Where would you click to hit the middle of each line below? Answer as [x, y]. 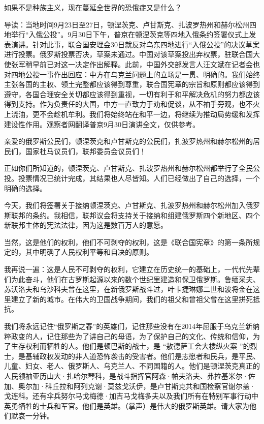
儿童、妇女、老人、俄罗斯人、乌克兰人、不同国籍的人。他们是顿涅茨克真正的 [132, 366]
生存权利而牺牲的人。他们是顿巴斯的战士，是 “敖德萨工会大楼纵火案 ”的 [130, 346]
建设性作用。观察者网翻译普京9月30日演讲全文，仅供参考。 [102, 124]
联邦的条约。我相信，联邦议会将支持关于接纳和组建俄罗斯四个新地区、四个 [135, 215]
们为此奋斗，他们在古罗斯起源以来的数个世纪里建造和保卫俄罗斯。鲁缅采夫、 [132, 279]
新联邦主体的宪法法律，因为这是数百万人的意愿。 [86, 225]
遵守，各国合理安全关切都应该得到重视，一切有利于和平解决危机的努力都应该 [132, 94]
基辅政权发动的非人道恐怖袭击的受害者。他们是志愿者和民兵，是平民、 [142, 356]
